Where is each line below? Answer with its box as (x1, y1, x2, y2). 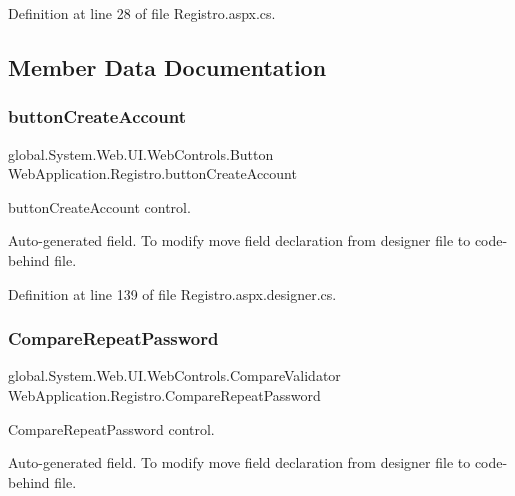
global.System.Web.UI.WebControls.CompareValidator (8, 365, 341, 386)
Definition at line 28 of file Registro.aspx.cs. (8, 3, 276, 23)
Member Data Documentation (8, 51, 327, 82)
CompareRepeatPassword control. (8, 418, 215, 439)
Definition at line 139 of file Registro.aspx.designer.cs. (8, 283, 337, 304)
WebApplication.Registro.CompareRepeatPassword (8, 384, 321, 405)
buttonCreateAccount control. (8, 196, 191, 217)
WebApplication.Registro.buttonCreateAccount (8, 163, 297, 184)
